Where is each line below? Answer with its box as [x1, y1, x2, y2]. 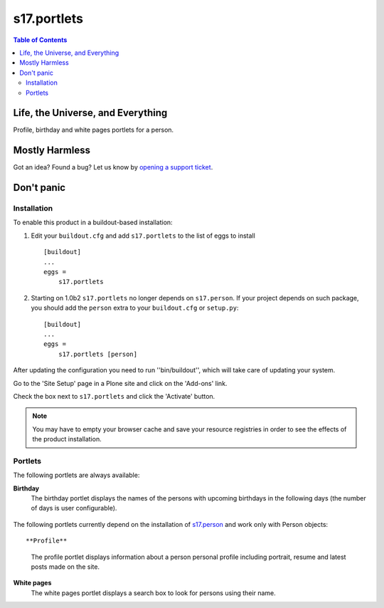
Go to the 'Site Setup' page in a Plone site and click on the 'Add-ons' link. [13, 379, 228, 387]
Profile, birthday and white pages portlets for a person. [13, 125, 174, 135]
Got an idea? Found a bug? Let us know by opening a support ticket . [13, 163, 213, 172]
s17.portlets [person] [58, 350, 138, 358]
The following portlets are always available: [13, 471, 140, 480]
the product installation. [32, 435, 102, 444]
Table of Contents [13, 36, 68, 44]
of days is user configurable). [31, 504, 117, 513]
